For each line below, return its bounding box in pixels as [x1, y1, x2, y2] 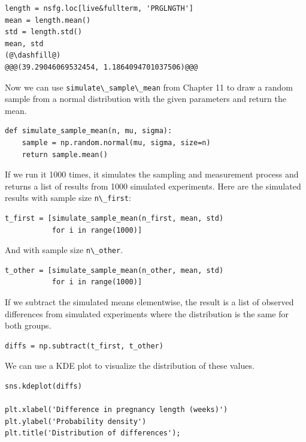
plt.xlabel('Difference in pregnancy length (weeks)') [5, 405, 228, 414]
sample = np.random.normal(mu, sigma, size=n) [22, 139, 211, 147]
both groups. [5, 319, 51, 332]
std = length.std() [5, 28, 82, 37]
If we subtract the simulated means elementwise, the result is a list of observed [5, 296, 294, 308]
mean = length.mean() [5, 16, 91, 25]
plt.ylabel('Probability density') [5, 417, 147, 426]
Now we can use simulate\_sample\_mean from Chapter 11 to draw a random [5, 80, 293, 93]
